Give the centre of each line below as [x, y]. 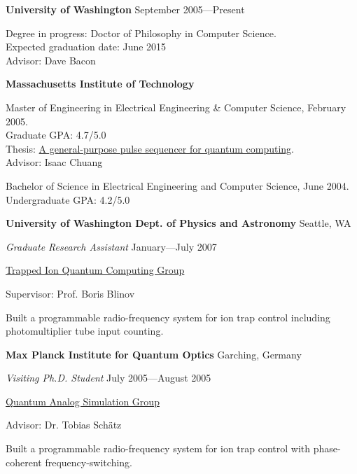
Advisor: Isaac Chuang [54, 162]
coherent [24, 462]
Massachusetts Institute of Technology [100, 84]
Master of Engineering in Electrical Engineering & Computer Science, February [176, 107]
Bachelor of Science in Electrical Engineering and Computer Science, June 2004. [177, 185]
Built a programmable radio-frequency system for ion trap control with [158, 448]
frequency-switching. [89, 462]
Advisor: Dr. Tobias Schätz [64, 425]
